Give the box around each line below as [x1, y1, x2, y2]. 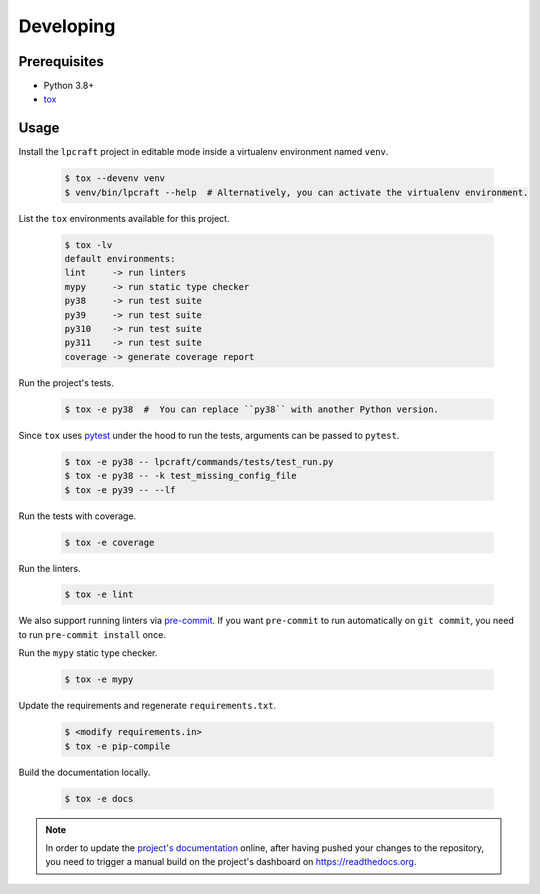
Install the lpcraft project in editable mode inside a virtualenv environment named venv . [18, 146, 389, 158]
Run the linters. [18, 562, 81, 574]
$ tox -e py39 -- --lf [64, 484, 176, 495]
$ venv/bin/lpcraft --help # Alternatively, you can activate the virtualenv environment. [64, 186, 529, 198]
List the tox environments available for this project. [18, 212, 230, 224]
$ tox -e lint [64, 589, 134, 600]
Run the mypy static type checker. [18, 647, 158, 659]
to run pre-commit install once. [18, 628, 167, 640]
